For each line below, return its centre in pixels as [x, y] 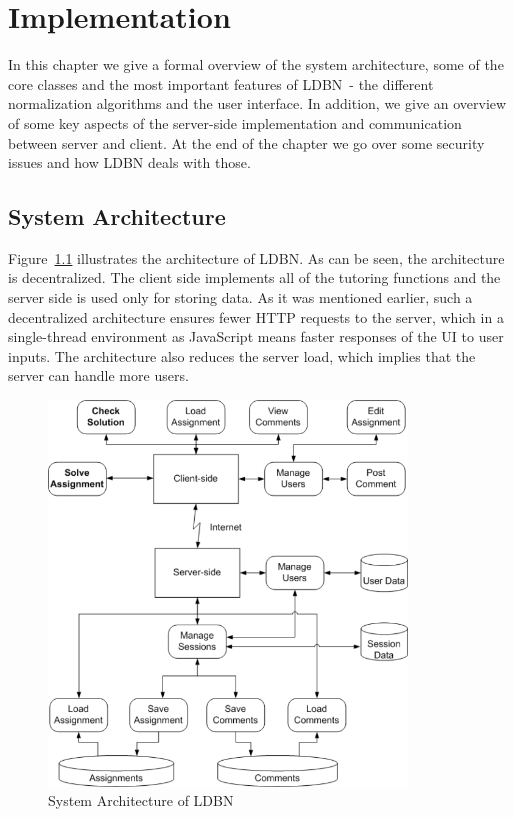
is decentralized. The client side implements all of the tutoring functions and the [254, 277]
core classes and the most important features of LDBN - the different [221, 83]
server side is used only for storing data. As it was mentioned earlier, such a [240, 297]
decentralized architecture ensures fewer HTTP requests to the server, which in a [256, 316]
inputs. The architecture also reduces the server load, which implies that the [242, 355]
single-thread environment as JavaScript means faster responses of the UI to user [256, 336]
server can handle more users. [98, 375]
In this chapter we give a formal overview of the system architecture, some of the [256, 64]
